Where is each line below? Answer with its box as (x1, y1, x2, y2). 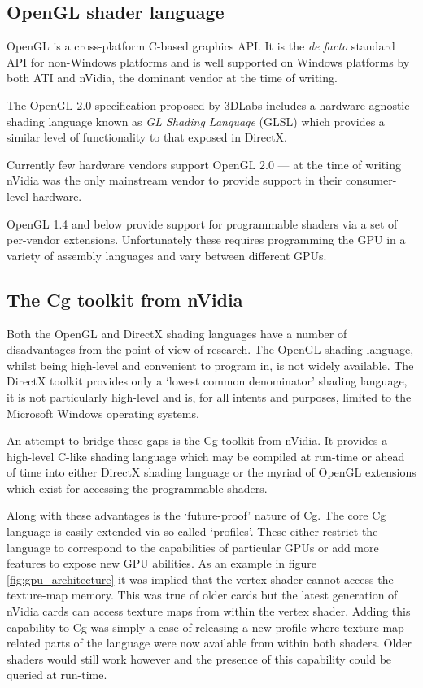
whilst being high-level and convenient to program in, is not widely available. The (7, 356, 414, 373)
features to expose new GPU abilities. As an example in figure (7, 555, 316, 572)
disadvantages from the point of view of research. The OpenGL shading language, (7, 341, 414, 358)
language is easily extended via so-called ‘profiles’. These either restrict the (7, 523, 378, 540)
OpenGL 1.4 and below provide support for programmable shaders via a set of (7, 215, 398, 232)
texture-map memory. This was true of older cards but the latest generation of (7, 586, 398, 603)
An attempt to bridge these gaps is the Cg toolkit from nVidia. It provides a (7, 432, 388, 449)
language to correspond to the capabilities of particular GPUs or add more (7, 538, 379, 555)
